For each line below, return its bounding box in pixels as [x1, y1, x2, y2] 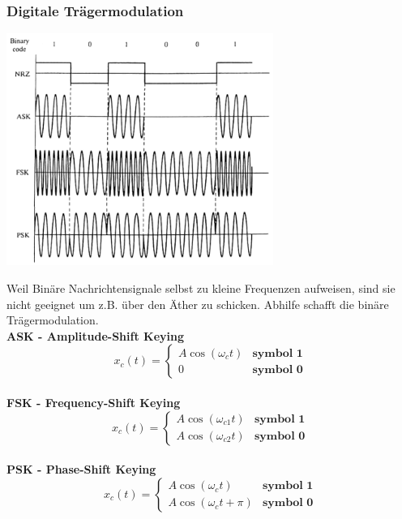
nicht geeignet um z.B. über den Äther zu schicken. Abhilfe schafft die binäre [6, 295, 389, 312]
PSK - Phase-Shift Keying [6, 461, 156, 478]
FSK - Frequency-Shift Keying [6, 393, 181, 410]
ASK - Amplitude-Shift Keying [6, 327, 185, 344]
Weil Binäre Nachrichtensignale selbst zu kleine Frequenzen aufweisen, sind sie [6, 279, 396, 296]
